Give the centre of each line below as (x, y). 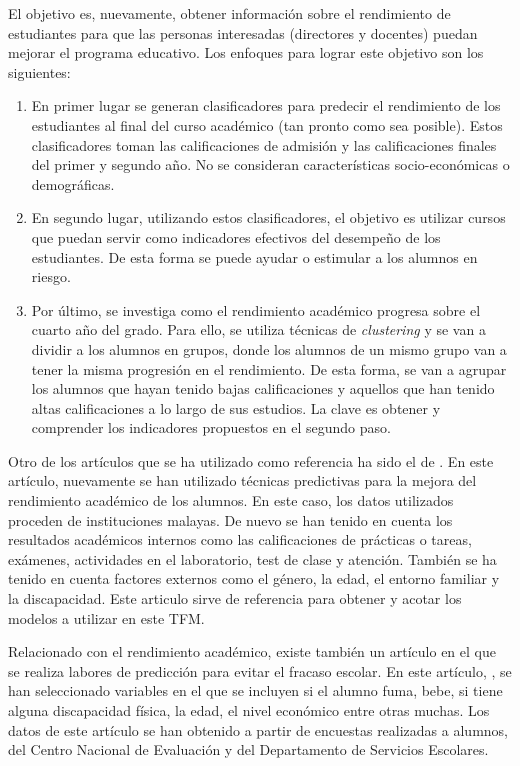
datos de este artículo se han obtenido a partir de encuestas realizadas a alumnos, (258, 729)
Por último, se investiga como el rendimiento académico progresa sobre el (256, 309)
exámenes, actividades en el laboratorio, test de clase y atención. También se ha (252, 558)
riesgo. (51, 276)
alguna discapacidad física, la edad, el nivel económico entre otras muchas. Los (249, 710)
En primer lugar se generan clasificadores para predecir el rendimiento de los (266, 105)
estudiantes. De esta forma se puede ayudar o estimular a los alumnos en (254, 256)
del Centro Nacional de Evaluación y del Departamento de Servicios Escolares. (248, 749)
